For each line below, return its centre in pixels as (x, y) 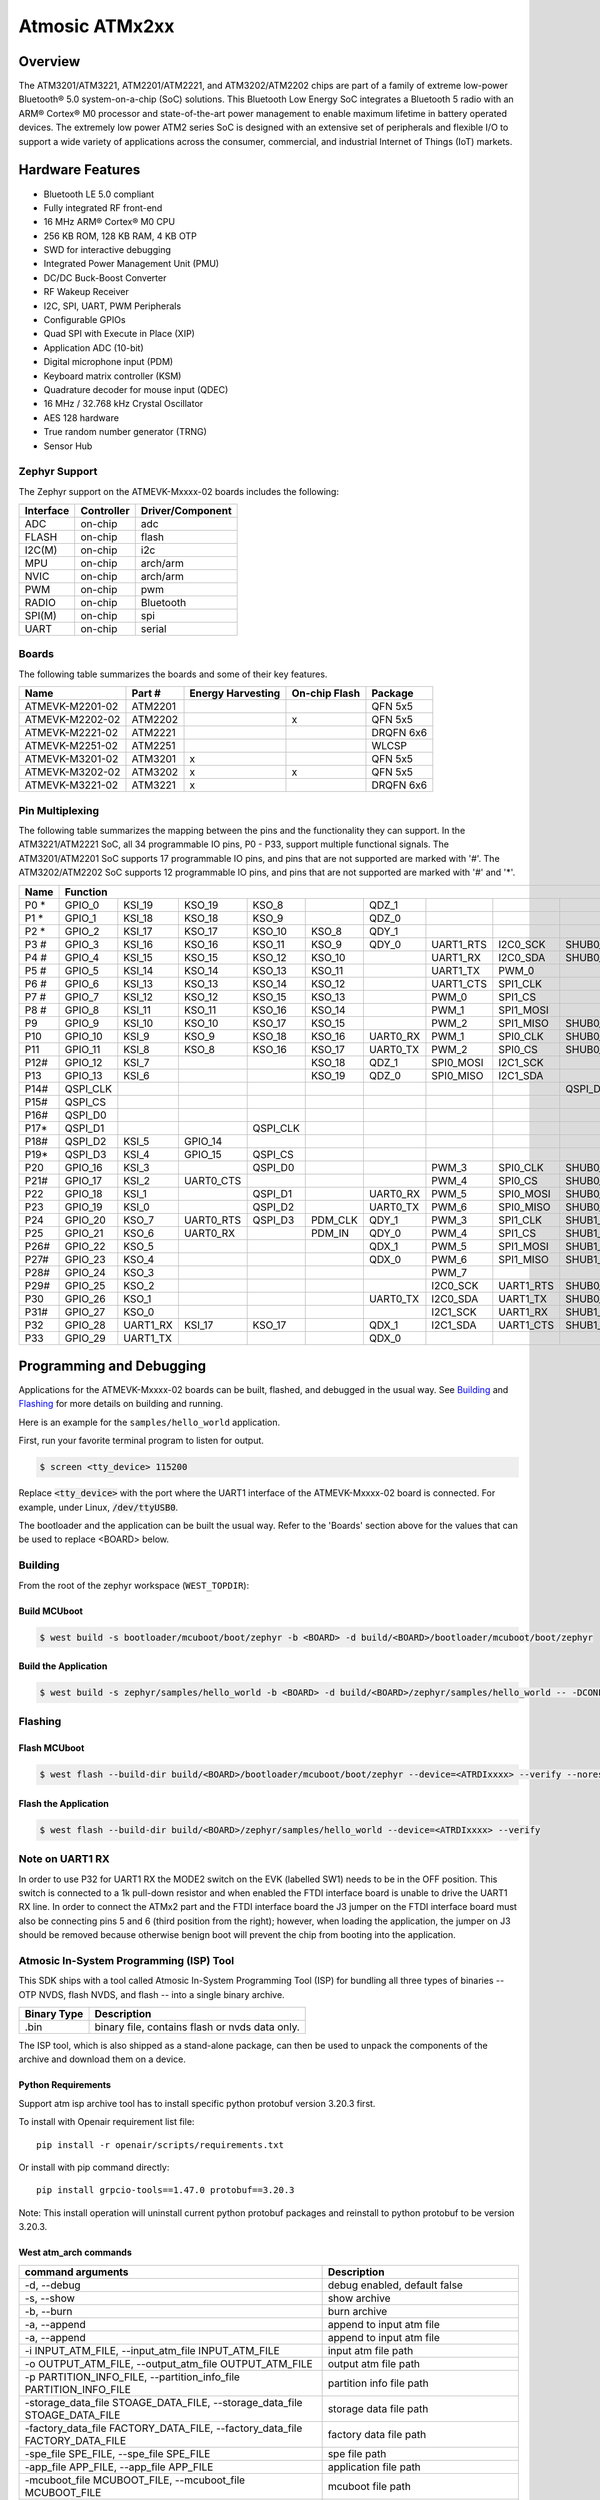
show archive (359, 2298)
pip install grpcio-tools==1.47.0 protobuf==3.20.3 (165, 2190)
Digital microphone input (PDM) (108, 362)
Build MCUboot (51, 1611)
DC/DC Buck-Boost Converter (105, 277)
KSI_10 (138, 1023)
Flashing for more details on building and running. (121, 1404)
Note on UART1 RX (64, 1859)
